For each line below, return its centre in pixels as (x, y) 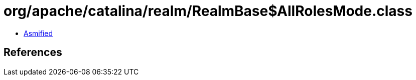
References (33, 52)
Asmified (38, 33)
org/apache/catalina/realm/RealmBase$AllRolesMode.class (208, 11)
